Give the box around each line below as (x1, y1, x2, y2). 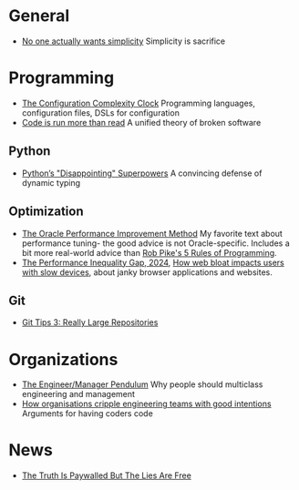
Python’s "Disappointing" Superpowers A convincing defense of (21, 168, 263, 179)
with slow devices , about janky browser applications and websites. (21, 266, 273, 278)
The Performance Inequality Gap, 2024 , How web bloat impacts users (21, 257, 284, 268)
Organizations (8, 349, 119, 370)
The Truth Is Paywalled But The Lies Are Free (21, 470, 192, 481)
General (8, 5, 70, 26)
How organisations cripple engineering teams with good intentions (21, 398, 272, 410)
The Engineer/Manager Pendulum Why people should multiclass (21, 379, 263, 390)
